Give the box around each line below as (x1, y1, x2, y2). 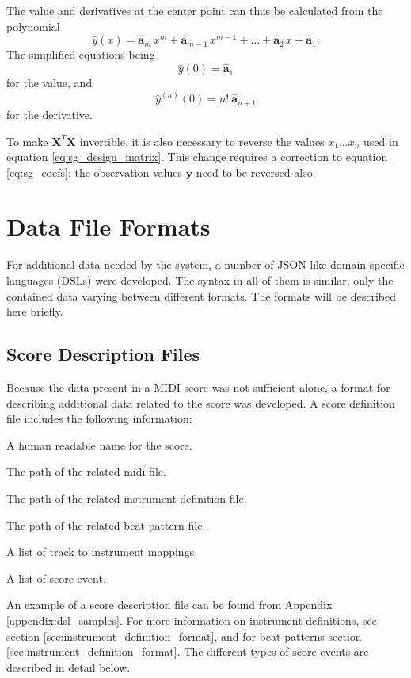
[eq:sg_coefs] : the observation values (6, 163, 183, 180)
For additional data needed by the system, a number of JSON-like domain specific (6, 256, 405, 273)
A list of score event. (6, 569, 106, 586)
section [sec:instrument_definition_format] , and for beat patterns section (6, 627, 362, 644)
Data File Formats (6, 210, 211, 243)
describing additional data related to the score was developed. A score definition (6, 394, 395, 411)
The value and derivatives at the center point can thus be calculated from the (6, 2, 383, 18)
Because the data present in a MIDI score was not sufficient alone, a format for (6, 379, 390, 395)
